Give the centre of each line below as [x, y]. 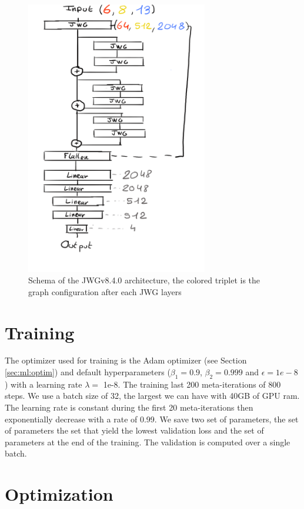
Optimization [59, 494]
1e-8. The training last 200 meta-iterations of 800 [192, 384]
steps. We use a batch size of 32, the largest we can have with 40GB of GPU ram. [152, 396]
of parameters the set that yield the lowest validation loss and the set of [134, 430]
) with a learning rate [44, 384]
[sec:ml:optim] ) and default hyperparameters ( [88, 372]
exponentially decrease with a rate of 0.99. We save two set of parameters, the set [152, 419]
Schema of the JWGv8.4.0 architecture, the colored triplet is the [144, 280]
